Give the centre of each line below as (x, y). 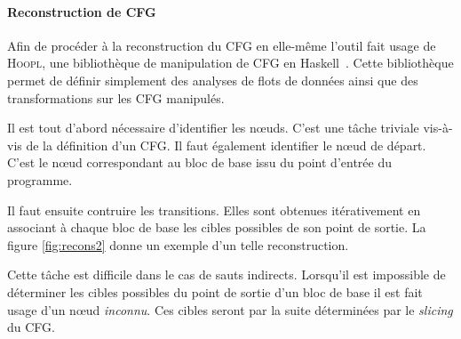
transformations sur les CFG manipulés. (116, 97)
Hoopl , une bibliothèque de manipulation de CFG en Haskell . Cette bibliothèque (230, 63)
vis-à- (438, 128)
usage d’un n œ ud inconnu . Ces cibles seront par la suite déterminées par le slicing (230, 309)
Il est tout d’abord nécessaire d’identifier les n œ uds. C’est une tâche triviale (213, 128)
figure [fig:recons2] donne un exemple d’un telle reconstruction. (178, 244)
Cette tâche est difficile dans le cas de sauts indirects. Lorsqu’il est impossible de (227, 274)
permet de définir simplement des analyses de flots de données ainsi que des (213, 80)
